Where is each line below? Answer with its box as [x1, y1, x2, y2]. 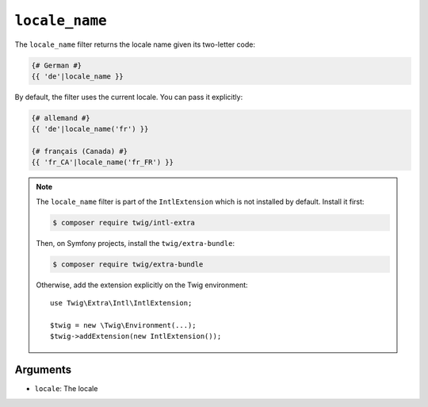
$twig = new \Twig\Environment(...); [50, 321, 197, 329]
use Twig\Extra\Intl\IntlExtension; [50, 298, 193, 308]
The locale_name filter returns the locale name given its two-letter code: [14, 40, 255, 49]
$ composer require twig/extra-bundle [52, 259, 204, 269]
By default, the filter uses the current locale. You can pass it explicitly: [14, 92, 243, 102]
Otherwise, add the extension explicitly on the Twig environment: [36, 280, 249, 290]
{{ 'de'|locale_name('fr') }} [31, 125, 149, 134]
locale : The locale [34, 384, 98, 394]
